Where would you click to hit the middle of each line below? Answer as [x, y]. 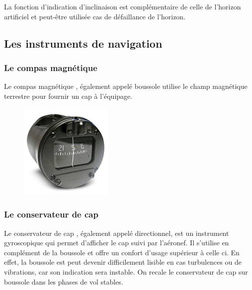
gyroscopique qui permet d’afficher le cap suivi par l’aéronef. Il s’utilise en [117, 243]
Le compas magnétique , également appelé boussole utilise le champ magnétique [126, 86]
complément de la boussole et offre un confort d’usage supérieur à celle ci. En [122, 252]
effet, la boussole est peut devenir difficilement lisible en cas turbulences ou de [123, 262]
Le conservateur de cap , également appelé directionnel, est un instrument [117, 233]
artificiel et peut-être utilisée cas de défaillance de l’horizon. [95, 16]
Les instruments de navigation [83, 43]
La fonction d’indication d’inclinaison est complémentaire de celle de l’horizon [123, 6]
